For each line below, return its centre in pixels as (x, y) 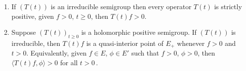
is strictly (228, 6)
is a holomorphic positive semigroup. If (139, 32)
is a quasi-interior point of (125, 43)
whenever (191, 43)
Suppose (24, 32)
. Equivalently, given (56, 53)
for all (69, 63)
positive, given (33, 16)
